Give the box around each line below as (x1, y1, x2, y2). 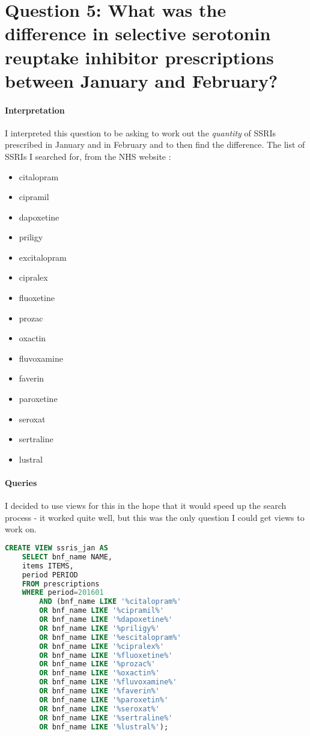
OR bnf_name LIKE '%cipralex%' (39, 642, 164, 651)
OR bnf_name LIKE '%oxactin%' (39, 669, 160, 678)
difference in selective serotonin (5, 21, 271, 46)
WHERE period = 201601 (22, 588, 104, 597)
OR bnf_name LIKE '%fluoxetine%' (39, 651, 173, 660)
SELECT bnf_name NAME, (22, 552, 112, 561)
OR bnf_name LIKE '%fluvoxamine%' (39, 678, 177, 687)
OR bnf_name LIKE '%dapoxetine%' (39, 615, 173, 624)
